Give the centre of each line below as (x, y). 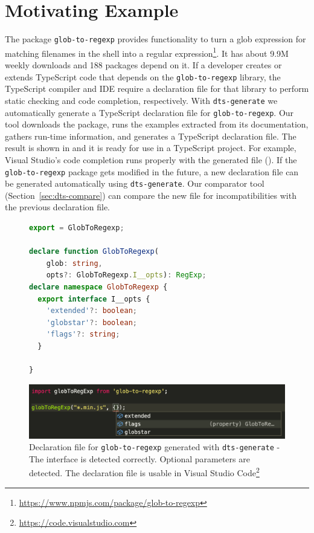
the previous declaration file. (58, 207)
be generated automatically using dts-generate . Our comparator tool (135, 183)
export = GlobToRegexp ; (77, 228)
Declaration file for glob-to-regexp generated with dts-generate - (155, 447)
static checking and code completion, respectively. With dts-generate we (141, 100)
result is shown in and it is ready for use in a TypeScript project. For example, (151, 148)
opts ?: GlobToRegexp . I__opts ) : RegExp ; (126, 275)
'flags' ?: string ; (83, 334)
